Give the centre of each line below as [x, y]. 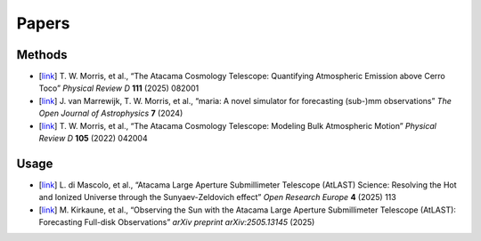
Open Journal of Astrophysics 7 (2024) [111, 113]
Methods [42, 55]
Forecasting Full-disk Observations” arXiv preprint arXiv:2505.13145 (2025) [177, 222]
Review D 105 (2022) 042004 [93, 139]
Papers [43, 23]
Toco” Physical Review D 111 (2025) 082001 [119, 88]
